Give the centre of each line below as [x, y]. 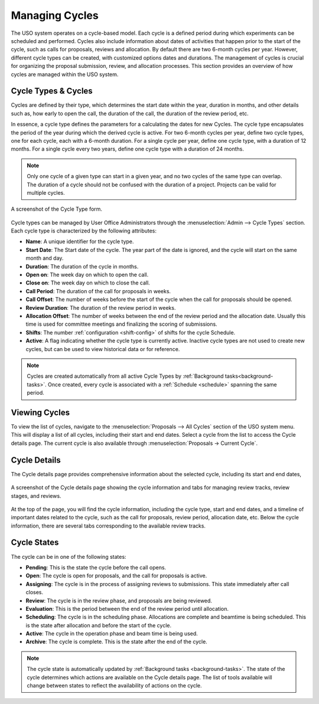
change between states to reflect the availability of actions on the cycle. [114, 686]
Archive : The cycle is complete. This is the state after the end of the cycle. [117, 642]
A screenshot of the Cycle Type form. [57, 209]
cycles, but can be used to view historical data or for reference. [103, 349]
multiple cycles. [46, 192]
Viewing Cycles [40, 412]
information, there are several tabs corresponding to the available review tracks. [108, 526]
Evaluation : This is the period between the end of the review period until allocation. [127, 608]
